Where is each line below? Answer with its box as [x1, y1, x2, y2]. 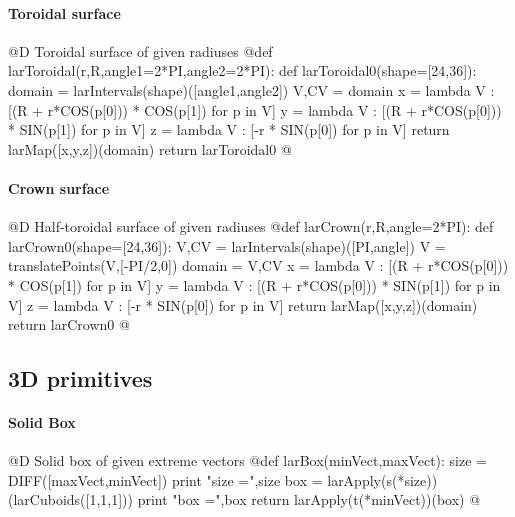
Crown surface [8, 177, 110, 198]
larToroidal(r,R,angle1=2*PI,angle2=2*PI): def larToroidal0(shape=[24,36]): [8, 60, 477, 81]
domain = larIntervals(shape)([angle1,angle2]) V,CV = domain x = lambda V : [8, 79, 495, 100]
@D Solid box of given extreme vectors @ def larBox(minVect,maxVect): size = [8, 450, 487, 471]
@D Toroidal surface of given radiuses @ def [8, 40, 273, 61]
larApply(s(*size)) [327, 469, 438, 490]
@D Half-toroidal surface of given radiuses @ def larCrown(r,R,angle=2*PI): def [8, 216, 494, 237]
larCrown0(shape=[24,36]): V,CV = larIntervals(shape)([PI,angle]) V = [8, 235, 446, 256]
